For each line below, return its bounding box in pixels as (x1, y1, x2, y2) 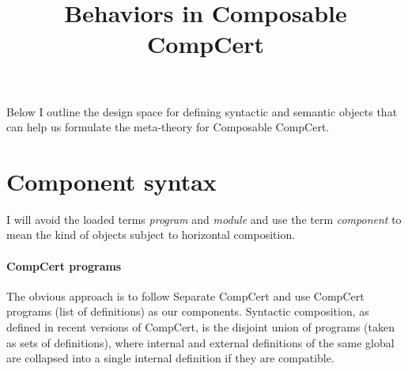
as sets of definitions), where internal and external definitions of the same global (6, 334, 395, 350)
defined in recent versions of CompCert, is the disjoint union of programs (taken (6, 319, 395, 335)
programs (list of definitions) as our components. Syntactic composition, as (6, 303, 369, 320)
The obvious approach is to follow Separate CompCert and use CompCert (6, 287, 365, 304)
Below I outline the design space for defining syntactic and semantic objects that (6, 103, 398, 119)
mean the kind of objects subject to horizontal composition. (6, 226, 296, 243)
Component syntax (6, 165, 217, 197)
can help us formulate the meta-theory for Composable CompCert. (6, 119, 330, 135)
